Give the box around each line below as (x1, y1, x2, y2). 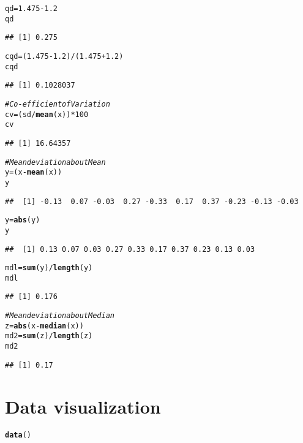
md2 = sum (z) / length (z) (5, 331, 93, 341)
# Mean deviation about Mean (5, 157, 106, 167)
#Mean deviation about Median (5, 311, 114, 320)
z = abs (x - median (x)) (5, 321, 84, 330)
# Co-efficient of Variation (5, 99, 110, 108)
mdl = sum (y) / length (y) (5, 263, 93, 273)
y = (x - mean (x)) (5, 168, 62, 177)
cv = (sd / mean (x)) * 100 (5, 110, 89, 119)
